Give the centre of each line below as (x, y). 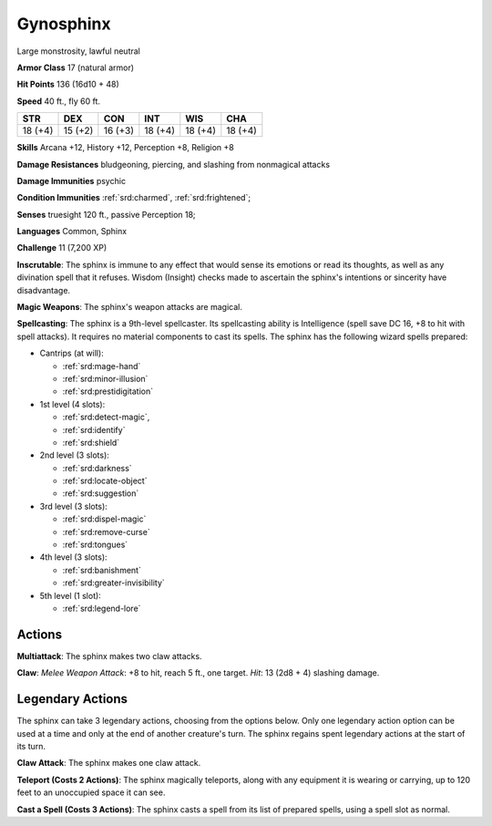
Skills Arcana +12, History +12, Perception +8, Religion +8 (125, 148)
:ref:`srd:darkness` (97, 468)
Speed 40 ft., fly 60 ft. (58, 101)
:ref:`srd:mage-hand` (102, 366)
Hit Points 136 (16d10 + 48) (68, 84)
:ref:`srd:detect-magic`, (106, 417)
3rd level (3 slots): (74, 506)
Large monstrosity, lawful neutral (79, 51)
